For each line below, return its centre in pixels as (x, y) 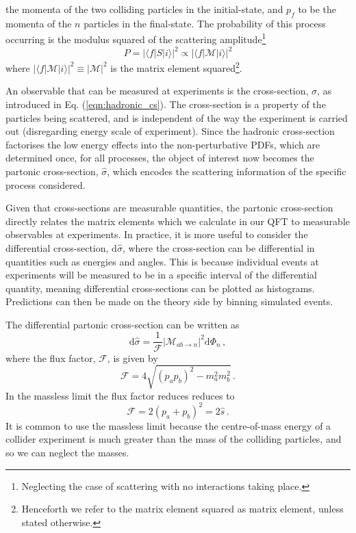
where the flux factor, (51, 357)
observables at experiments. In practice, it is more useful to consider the (157, 234)
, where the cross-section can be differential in (218, 247)
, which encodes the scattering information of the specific (227, 171)
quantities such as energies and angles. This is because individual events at (163, 261)
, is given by (132, 357)
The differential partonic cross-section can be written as (123, 324)
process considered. (46, 184)
